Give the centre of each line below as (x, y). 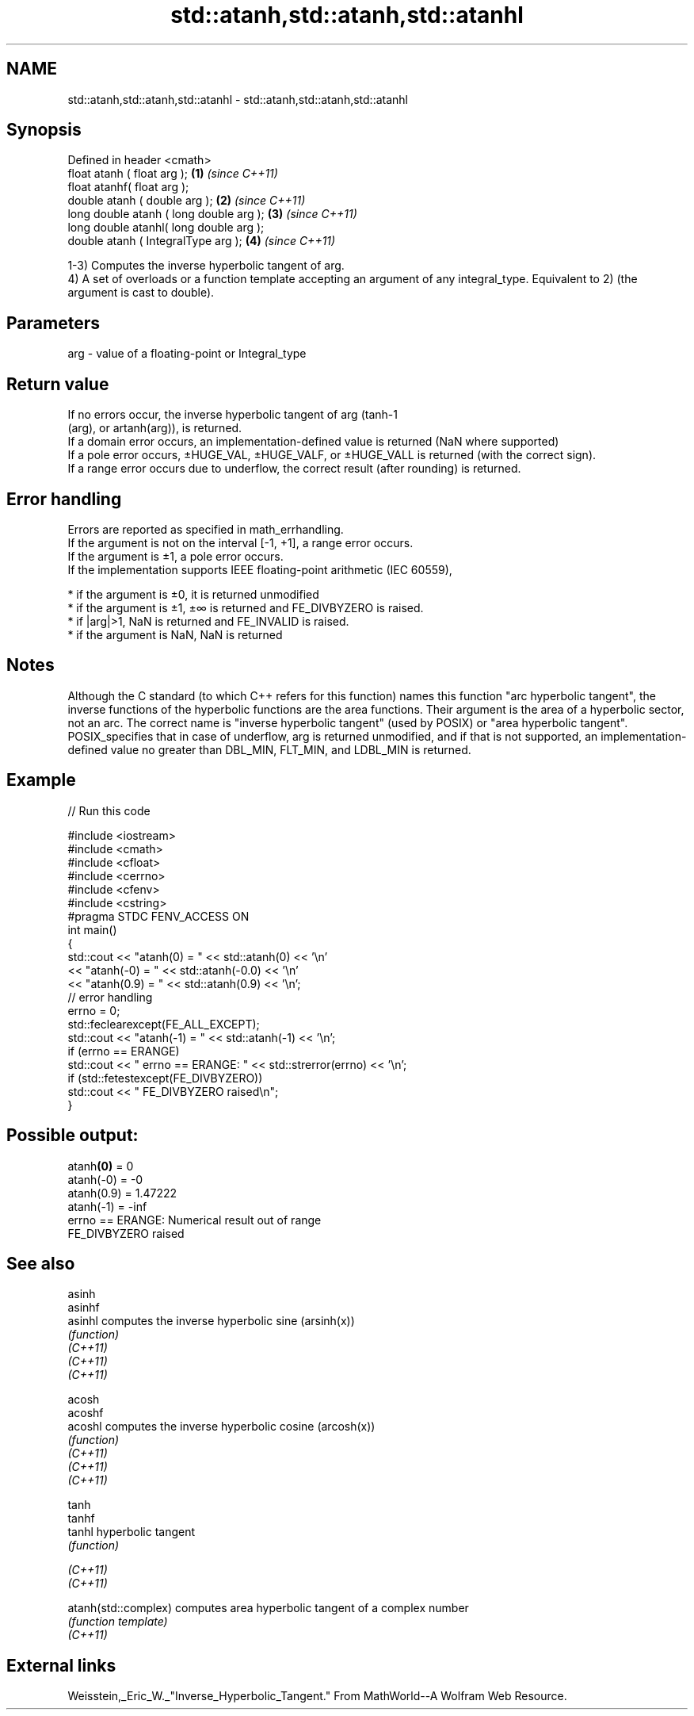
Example (41, 780)
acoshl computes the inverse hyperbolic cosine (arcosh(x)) (221, 1427)
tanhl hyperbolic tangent (132, 1532)
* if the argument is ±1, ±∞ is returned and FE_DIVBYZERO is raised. (246, 607)
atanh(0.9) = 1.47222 (122, 1193)
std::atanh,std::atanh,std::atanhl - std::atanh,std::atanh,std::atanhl (238, 99)
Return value (58, 384)
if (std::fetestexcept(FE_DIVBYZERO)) (165, 1078)
